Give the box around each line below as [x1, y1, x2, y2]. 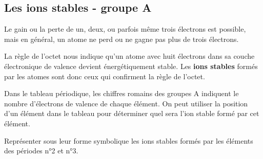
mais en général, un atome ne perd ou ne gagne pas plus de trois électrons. [4, 33, 239, 44]
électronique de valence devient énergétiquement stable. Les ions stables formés [4, 60, 258, 71]
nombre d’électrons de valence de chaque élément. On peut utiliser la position [4, 98, 248, 108]
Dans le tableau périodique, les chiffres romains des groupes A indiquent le [4, 88, 239, 99]
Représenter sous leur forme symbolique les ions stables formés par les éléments [4, 135, 253, 146]
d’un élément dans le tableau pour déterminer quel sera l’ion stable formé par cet [4, 108, 259, 119]
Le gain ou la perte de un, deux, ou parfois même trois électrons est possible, [4, 24, 246, 34]
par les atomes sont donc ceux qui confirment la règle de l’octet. [4, 71, 205, 81]
